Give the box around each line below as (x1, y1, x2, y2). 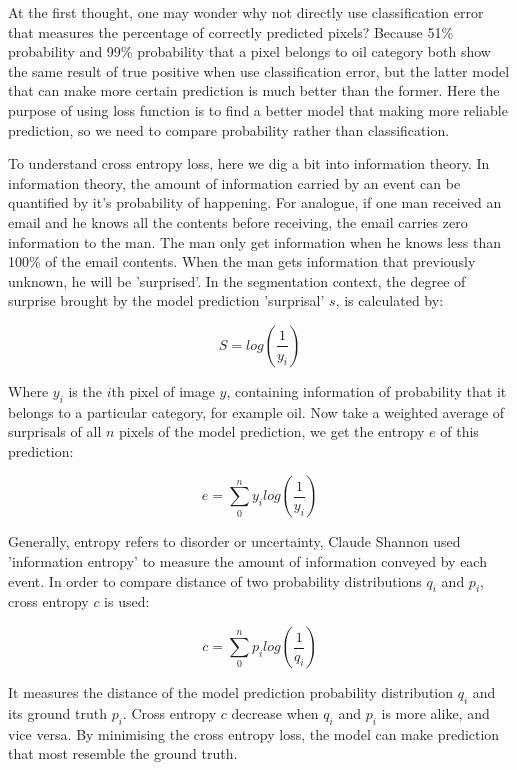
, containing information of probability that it (226, 380, 507, 401)
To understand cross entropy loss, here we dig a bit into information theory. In (8, 153, 490, 174)
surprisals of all (8, 421, 102, 442)
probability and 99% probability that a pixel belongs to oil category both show (8, 41, 491, 62)
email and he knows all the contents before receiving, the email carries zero (8, 211, 468, 232)
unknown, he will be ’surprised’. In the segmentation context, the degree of (8, 270, 466, 291)
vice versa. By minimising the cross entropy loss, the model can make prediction (8, 723, 500, 744)
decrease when (231, 702, 319, 723)
